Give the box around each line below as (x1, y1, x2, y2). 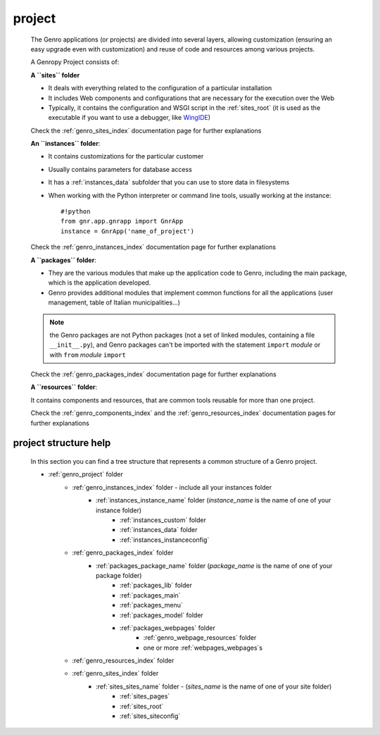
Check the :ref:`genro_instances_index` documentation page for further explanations (30, 243, 277, 252)
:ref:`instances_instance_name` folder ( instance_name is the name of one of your (96, 496, 331, 505)
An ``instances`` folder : (30, 140, 101, 148)
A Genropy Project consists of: (30, 58, 120, 66)
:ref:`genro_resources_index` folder (72, 656, 175, 665)
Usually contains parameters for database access (48, 165, 193, 173)
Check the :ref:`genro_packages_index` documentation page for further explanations (30, 370, 277, 378)
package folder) (96, 571, 142, 579)
